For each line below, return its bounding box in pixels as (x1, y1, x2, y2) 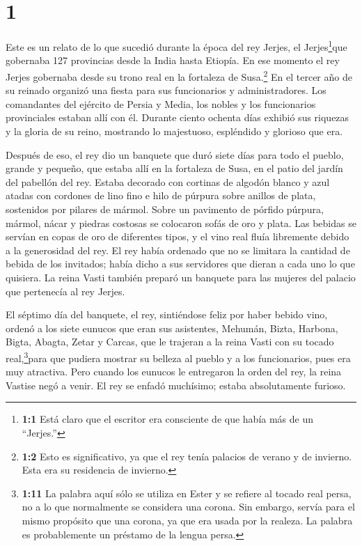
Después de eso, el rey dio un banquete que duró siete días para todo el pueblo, (6, 147, 344, 162)
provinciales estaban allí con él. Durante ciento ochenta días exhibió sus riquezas (6, 110, 349, 125)
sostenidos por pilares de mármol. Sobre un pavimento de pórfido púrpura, (6, 201, 324, 216)
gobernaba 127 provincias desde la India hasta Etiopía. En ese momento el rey (6, 53, 340, 68)
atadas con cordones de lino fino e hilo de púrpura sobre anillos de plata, (6, 188, 316, 203)
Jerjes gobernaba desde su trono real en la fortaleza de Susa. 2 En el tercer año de (6, 67, 352, 84)
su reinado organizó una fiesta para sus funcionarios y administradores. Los (6, 83, 326, 97)
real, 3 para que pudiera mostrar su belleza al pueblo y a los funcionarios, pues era (6, 348, 351, 365)
